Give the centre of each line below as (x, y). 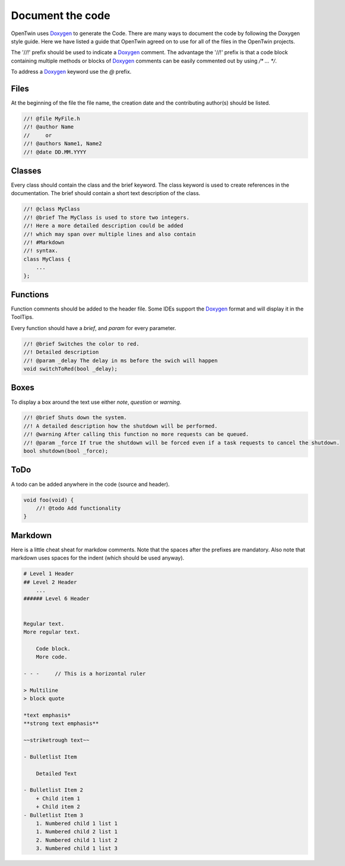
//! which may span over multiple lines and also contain (110, 234)
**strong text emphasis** (61, 724)
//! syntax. (41, 251)
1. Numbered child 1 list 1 (77, 823)
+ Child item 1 (58, 798)
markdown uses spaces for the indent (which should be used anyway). (98, 558)
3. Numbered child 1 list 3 (77, 848)
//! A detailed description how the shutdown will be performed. (121, 426)
